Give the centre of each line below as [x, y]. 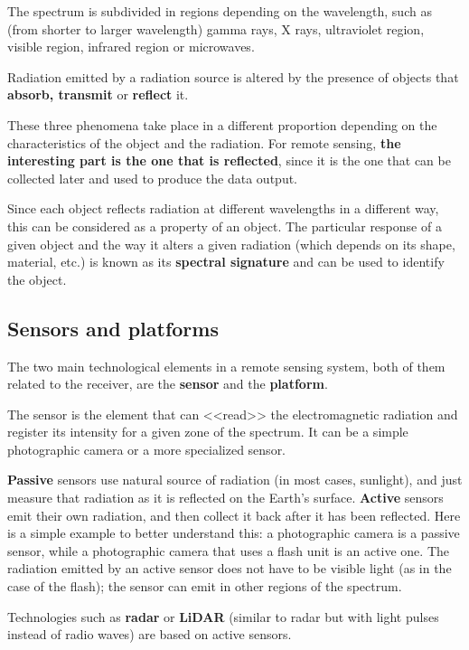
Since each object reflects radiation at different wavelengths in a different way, [223, 208]
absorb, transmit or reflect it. [98, 94]
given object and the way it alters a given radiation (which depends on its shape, [231, 244]
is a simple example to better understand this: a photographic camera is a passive [234, 533]
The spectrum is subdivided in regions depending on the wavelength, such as [220, 11]
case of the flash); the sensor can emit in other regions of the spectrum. [205, 586]
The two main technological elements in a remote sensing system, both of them [226, 366]
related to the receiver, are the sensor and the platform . [168, 384]
